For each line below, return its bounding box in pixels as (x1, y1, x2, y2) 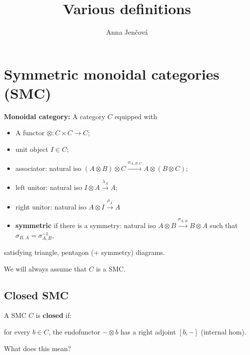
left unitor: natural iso (15, 182, 82, 192)
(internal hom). (201, 327, 247, 337)
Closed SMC (4, 287, 69, 302)
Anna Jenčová (106, 27, 148, 37)
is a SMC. (96, 263, 126, 273)
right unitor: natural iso (15, 201, 87, 211)
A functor (15, 127, 44, 138)
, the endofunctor (48, 327, 100, 337)
